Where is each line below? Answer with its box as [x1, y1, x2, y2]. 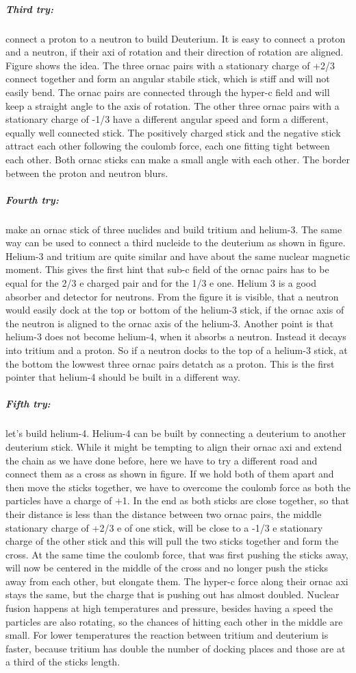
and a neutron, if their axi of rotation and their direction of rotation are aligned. [5, 45, 344, 59]
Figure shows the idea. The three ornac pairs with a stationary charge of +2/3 [5, 58, 335, 72]
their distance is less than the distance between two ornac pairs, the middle [5, 506, 322, 521]
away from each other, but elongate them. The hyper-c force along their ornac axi [5, 574, 348, 588]
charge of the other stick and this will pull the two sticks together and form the [5, 534, 339, 548]
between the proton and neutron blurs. [5, 165, 168, 180]
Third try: [5, 1, 53, 16]
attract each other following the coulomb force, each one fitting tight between [5, 139, 330, 153]
